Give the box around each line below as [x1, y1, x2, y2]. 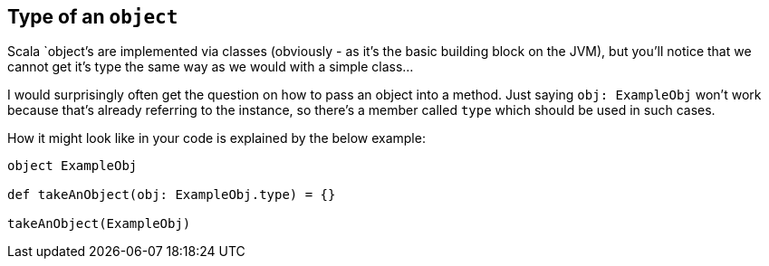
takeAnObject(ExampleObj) [7, 216, 191, 232]
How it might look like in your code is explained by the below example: [7, 130, 426, 147]
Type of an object [7, 5, 178, 28]
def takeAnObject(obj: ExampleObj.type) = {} [7, 187, 336, 203]
